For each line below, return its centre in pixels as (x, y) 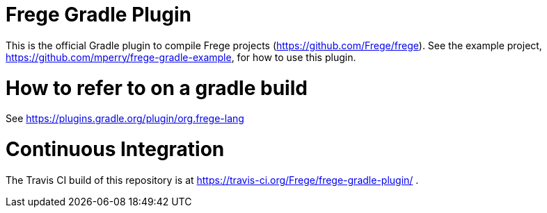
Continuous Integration (115, 149)
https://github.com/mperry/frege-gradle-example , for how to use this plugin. (181, 57)
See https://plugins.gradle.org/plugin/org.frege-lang (125, 119)
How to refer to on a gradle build (157, 88)
